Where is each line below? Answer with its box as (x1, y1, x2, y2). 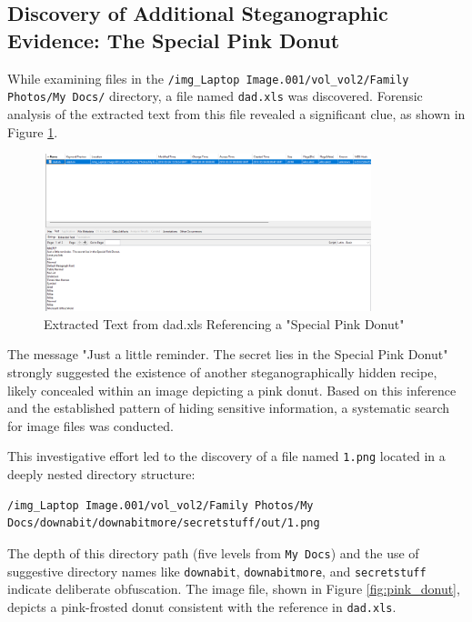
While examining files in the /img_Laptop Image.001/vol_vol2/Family (7, 68, 409, 87)
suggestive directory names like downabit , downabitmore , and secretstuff (7, 561, 427, 580)
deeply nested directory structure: (7, 465, 196, 484)
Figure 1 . (7, 122, 58, 141)
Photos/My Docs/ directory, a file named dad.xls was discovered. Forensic (7, 86, 423, 105)
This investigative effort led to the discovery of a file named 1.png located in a (7, 446, 446, 466)
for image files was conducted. (7, 416, 174, 435)
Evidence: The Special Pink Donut (7, 25, 340, 54)
